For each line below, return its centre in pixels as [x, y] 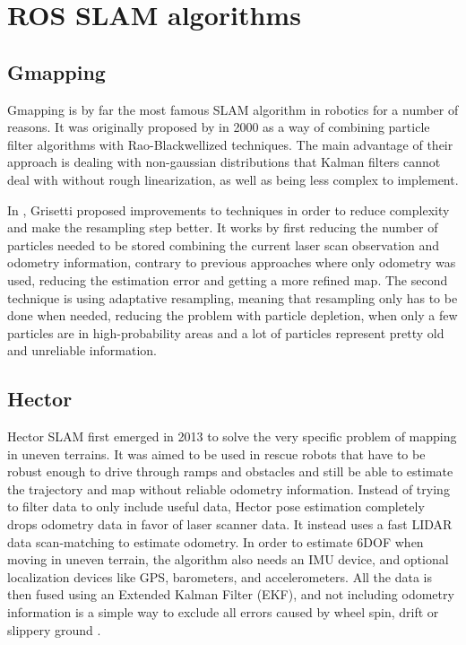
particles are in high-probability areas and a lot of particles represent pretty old [226, 332]
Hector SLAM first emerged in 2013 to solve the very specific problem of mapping [232, 436]
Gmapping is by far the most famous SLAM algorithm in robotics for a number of [233, 109]
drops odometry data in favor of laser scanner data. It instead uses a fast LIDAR [230, 524]
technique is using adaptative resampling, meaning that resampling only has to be [233, 297]
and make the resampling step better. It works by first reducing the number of [223, 227]
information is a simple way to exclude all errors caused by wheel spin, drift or [223, 612]
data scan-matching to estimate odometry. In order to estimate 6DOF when [216, 541]
